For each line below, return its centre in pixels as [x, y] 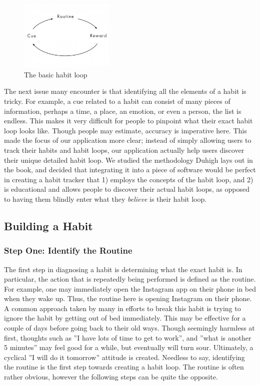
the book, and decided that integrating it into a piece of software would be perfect [130, 170]
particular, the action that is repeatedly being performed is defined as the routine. [130, 279]
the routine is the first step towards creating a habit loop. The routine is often [124, 367]
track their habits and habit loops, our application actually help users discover [124, 150]
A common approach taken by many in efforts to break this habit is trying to [122, 308]
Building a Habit [48, 225]
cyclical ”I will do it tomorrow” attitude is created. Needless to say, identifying [124, 357]
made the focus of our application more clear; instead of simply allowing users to [128, 140]
